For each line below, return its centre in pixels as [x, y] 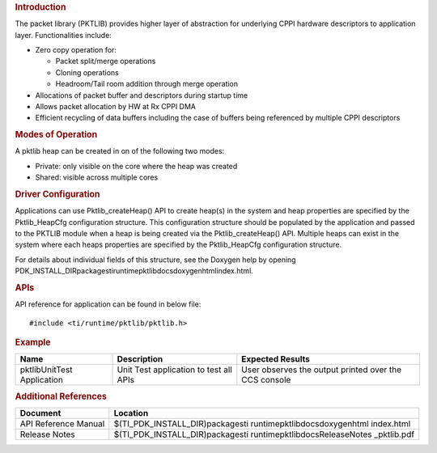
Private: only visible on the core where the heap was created [136, 166]
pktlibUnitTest [46, 370]
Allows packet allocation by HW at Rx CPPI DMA [116, 106]
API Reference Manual [62, 423]
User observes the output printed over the [322, 370]
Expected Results [276, 359]
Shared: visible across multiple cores [97, 177]
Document [40, 413]
